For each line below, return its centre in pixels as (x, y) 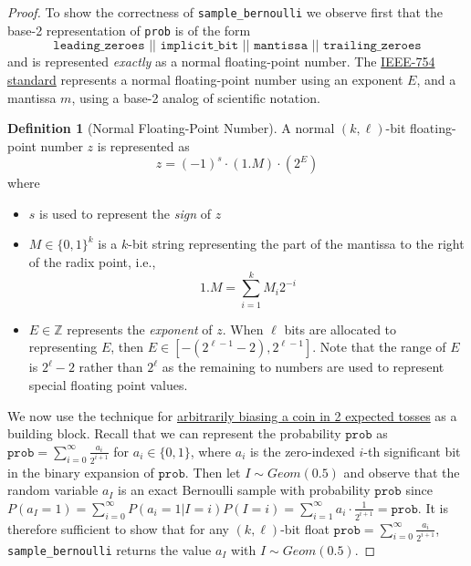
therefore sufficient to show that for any (118, 528)
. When (243, 329)
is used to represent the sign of (126, 213)
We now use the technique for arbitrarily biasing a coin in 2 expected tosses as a (232, 415)
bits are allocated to (340, 329)
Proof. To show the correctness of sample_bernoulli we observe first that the (225, 12)
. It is (433, 507)
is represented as (143, 145)
